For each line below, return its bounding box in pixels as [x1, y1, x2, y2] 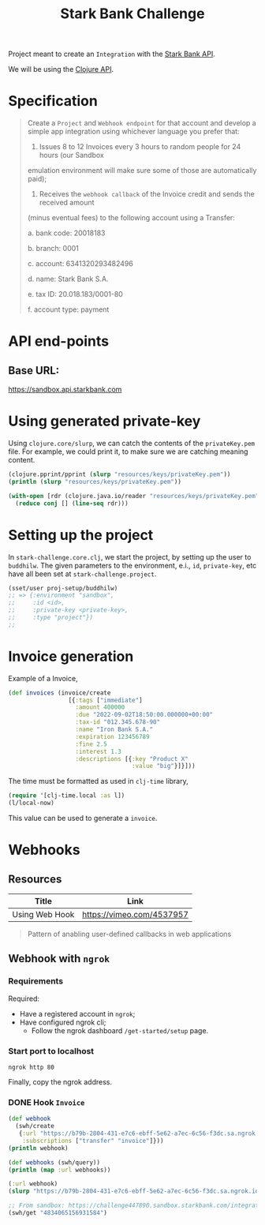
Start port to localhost [8, 1045, 95, 1056]
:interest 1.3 [75, 747, 122, 755]
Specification [8, 92, 99, 111]
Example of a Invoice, [8, 673, 78, 683]
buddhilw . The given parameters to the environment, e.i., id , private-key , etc [8, 560, 257, 570]
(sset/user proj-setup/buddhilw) [8, 584, 118, 592]
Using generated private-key [8, 412, 201, 430]
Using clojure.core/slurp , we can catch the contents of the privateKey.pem [8, 439, 255, 448]
